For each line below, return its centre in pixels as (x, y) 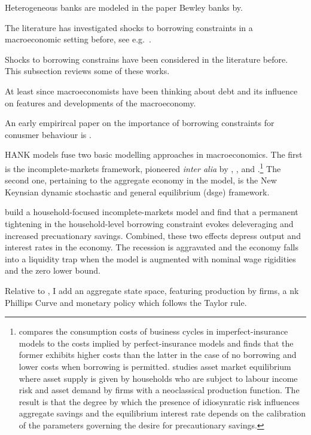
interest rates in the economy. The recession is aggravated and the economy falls (152, 247)
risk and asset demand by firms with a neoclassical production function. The (159, 390)
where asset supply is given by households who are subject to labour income (158, 378)
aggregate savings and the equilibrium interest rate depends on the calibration (162, 413)
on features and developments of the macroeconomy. (100, 102)
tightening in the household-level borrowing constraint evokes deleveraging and (149, 223)
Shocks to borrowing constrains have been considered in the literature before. (147, 59)
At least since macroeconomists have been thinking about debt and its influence (151, 91)
